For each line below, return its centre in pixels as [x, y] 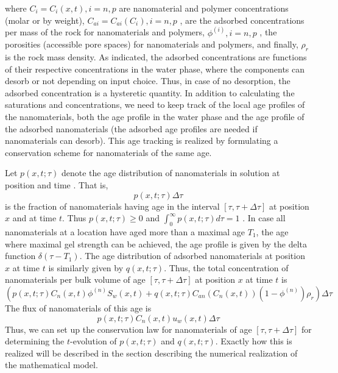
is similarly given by [86, 267]
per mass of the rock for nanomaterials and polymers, [105, 32]
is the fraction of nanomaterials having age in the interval [112, 206]
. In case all [264, 218]
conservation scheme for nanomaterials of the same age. [108, 152]
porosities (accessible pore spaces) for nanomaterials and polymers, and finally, [152, 44]
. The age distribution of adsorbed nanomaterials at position [192, 256]
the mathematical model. [51, 365]
